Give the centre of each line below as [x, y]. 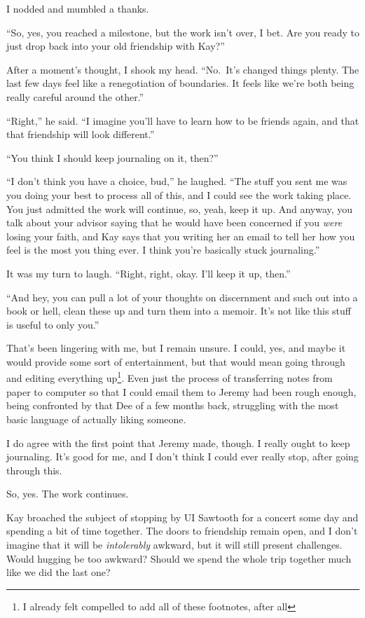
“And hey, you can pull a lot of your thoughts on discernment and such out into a [182, 297]
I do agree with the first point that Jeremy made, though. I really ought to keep [178, 442]
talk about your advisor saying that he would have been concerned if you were [174, 222]
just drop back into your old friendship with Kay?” [116, 46]
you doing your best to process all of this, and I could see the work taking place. [179, 194]
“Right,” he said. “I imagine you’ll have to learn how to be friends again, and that [183, 120]
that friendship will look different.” [81, 134]
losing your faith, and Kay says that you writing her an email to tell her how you [181, 236]
